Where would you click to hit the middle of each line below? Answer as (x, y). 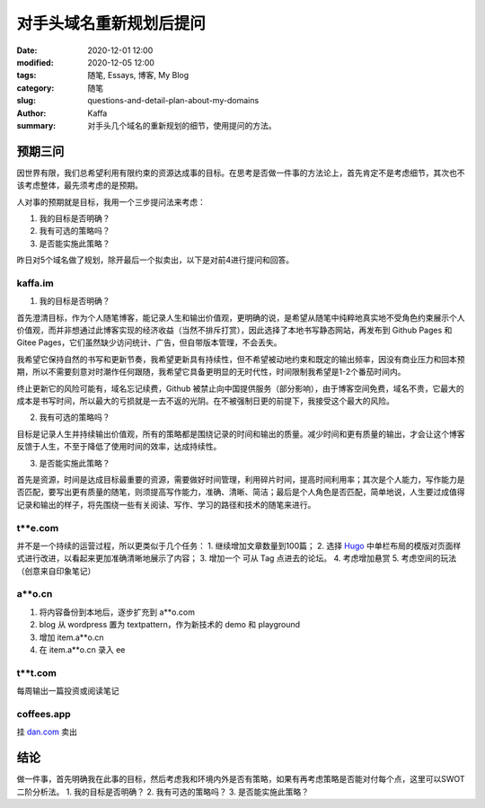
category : (35, 88)
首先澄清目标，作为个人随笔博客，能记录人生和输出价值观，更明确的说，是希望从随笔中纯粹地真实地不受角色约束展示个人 (241, 317)
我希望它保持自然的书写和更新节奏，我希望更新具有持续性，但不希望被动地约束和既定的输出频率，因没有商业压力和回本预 (241, 359)
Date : (27, 50)
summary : (36, 125)
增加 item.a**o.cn (71, 637)
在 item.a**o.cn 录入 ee (82, 649)
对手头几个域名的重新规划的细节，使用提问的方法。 (182, 125)
